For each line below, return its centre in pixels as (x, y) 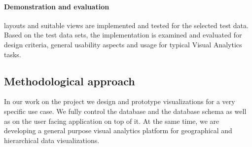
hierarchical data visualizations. (52, 140)
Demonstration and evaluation (57, 6)
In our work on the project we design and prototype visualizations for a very (120, 101)
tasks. (13, 54)
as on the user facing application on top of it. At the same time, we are (112, 121)
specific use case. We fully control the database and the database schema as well (125, 111)
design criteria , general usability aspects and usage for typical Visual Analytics (123, 44)
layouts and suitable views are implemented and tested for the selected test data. (126, 25)
